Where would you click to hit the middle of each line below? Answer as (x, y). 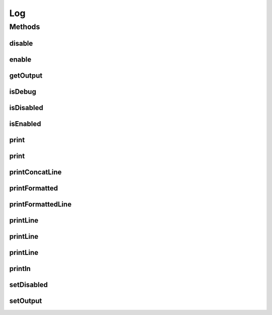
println (20, 268)
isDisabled (26, 108)
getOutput (26, 75)
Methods (25, 27)
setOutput (26, 301)
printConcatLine (36, 172)
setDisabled (28, 284)
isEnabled (25, 124)
